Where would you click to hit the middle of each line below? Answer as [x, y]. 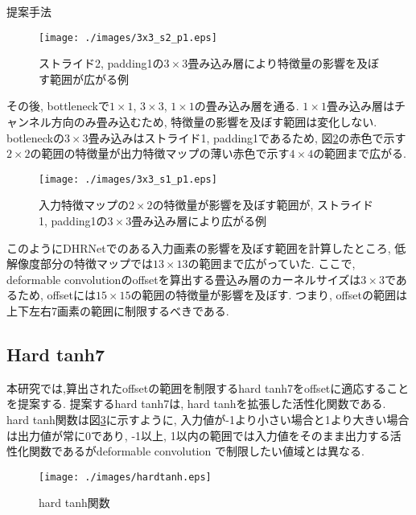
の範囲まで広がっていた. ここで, [272, 264]
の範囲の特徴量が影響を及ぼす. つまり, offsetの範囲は [269, 295]
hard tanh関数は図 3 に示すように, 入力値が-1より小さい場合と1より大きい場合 [208, 420]
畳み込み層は [360, 106]
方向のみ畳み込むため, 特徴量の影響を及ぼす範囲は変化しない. [214, 122]
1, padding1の [73, 221]
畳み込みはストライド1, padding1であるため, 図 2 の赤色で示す [247, 137]
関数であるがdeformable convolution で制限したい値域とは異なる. [196, 451]
